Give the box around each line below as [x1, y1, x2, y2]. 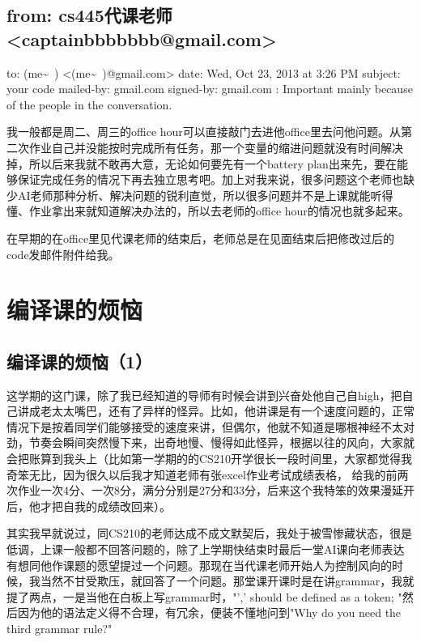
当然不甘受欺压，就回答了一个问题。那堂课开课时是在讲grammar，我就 [40, 572, 415, 589]
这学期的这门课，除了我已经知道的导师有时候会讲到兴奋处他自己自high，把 [6, 386, 402, 403]
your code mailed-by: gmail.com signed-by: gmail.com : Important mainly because [6, 80, 413, 97]
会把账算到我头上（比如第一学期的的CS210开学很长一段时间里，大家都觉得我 [6, 450, 412, 467]
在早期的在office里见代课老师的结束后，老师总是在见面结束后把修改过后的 [6, 229, 395, 246]
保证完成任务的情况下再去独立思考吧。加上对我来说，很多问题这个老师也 [17, 171, 403, 188]
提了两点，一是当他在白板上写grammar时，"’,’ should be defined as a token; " [6, 588, 402, 605]
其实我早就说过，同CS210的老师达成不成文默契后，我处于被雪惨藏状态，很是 [6, 525, 412, 542]
